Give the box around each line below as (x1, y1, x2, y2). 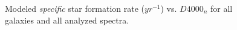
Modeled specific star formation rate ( (5, 2, 144, 14)
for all (210, 2, 233, 14)
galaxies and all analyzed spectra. (5, 14, 129, 26)
